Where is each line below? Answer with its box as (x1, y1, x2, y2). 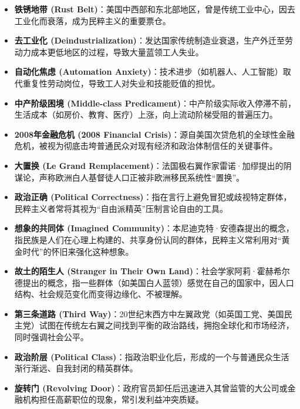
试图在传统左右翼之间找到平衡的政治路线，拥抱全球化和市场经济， (39, 319, 294, 331)
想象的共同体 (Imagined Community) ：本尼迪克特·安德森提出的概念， (14, 222, 294, 234)
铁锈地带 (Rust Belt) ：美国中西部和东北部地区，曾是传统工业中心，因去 (14, 3, 295, 15)
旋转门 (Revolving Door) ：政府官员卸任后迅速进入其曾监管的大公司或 (14, 381, 288, 394)
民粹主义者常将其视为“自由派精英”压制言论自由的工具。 (14, 202, 228, 214)
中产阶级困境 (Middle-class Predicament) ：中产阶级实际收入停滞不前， (14, 97, 296, 109)
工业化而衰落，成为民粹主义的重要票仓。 (14, 14, 171, 26)
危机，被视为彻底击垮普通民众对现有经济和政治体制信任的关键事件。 (14, 139, 278, 152)
